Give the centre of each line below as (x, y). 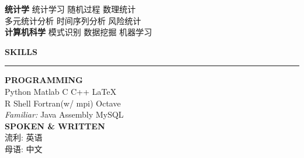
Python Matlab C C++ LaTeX (61, 91)
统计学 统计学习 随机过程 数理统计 (70, 9)
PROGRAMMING (44, 80)
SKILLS (21, 51)
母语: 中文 (24, 148)
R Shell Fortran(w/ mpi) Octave (63, 103)
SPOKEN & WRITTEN (55, 126)
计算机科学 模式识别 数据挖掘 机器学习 (78, 32)
